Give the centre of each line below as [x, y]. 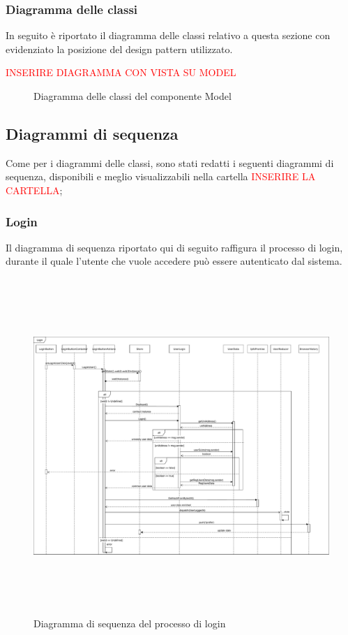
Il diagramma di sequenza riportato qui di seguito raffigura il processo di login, [174, 247]
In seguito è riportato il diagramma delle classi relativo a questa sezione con [168, 35]
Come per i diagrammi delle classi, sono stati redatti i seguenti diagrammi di [170, 162]
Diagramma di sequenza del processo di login [130, 623]
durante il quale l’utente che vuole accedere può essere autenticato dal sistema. [174, 261]
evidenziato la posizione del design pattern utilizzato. [119, 49]
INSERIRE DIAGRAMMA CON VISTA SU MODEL [121, 72]
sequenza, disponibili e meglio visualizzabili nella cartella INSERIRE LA [161, 176]
